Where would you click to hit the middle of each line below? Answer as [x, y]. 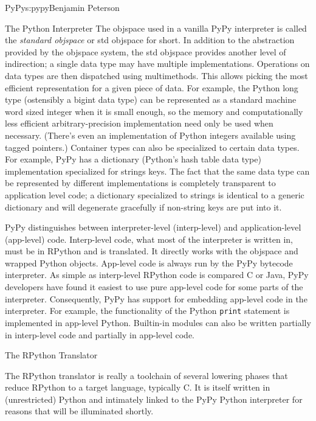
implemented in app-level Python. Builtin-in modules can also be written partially [158, 322]
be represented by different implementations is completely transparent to [140, 183]
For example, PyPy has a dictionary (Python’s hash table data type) [133, 159]
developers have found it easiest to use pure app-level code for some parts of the [154, 287]
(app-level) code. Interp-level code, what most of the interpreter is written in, [149, 239]
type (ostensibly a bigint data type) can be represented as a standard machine [151, 99]
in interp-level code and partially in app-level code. [100, 334]
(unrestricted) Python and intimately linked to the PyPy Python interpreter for [154, 399]
